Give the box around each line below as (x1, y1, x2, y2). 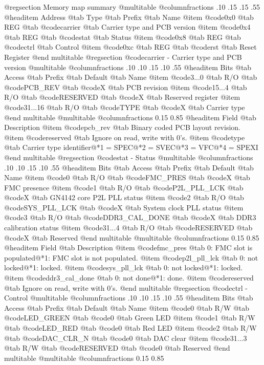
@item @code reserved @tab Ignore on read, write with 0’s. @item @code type (4, 132, 245, 142)
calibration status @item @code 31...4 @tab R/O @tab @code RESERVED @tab (4, 222, 253, 233)
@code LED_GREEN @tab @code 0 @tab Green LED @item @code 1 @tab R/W (4, 312, 255, 323)
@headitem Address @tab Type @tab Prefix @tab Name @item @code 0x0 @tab (4, 11, 254, 22)
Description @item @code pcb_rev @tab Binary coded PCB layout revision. (4, 122, 240, 133)
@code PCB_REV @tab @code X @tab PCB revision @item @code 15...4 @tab (4, 81, 247, 92)
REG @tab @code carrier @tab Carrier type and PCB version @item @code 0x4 (4, 22, 251, 32)
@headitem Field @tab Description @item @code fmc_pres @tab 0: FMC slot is (4, 242, 253, 253)
